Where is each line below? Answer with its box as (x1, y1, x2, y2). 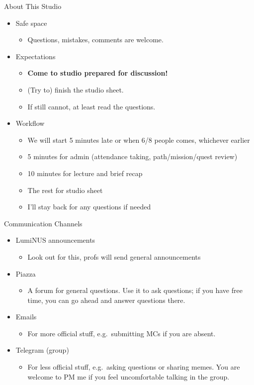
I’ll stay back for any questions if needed (27, 201, 151, 212)
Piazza (15, 268, 36, 279)
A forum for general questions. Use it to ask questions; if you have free (27, 285, 243, 295)
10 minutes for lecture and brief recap (27, 168, 143, 178)
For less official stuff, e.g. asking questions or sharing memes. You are (27, 362, 240, 372)
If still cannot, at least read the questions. (27, 101, 156, 111)
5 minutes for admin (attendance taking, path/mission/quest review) (27, 151, 238, 162)
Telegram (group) (15, 345, 69, 355)
